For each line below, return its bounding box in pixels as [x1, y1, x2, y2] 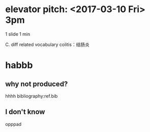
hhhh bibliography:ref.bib [5, 93, 58, 99]
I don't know [5, 108, 46, 116]
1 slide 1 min [5, 31, 30, 37]
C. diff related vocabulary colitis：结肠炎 [5, 41, 90, 48]
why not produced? [5, 79, 68, 88]
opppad [5, 121, 22, 127]
